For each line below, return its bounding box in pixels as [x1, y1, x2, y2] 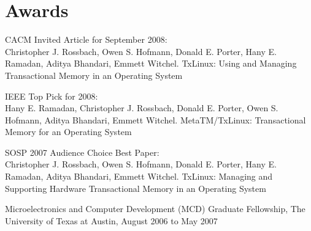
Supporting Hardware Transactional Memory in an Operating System [5, 182, 266, 194]
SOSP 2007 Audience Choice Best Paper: [5, 145, 159, 158]
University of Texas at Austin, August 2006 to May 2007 [5, 214, 218, 227]
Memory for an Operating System [5, 125, 132, 138]
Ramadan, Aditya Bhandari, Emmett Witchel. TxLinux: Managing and [5, 170, 273, 183]
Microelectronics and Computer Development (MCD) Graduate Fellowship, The [5, 202, 305, 215]
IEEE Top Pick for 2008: [5, 89, 98, 102]
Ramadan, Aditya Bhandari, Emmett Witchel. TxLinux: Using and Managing [5, 57, 297, 70]
